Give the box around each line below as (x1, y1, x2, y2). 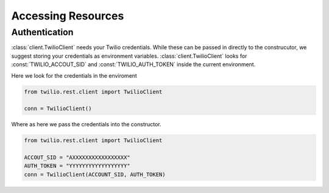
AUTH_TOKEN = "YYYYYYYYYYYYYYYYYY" (24, 163, 130, 169)
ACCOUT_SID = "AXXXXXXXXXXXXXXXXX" (24, 154, 130, 161)
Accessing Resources (11, 9, 124, 22)
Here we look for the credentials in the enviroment (11, 72, 137, 79)
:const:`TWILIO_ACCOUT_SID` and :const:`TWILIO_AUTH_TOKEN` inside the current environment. (11, 61, 256, 68)
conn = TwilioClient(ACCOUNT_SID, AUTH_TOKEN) (24, 171, 166, 178)
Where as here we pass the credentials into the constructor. (11, 121, 161, 128)
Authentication (11, 27, 74, 38)
